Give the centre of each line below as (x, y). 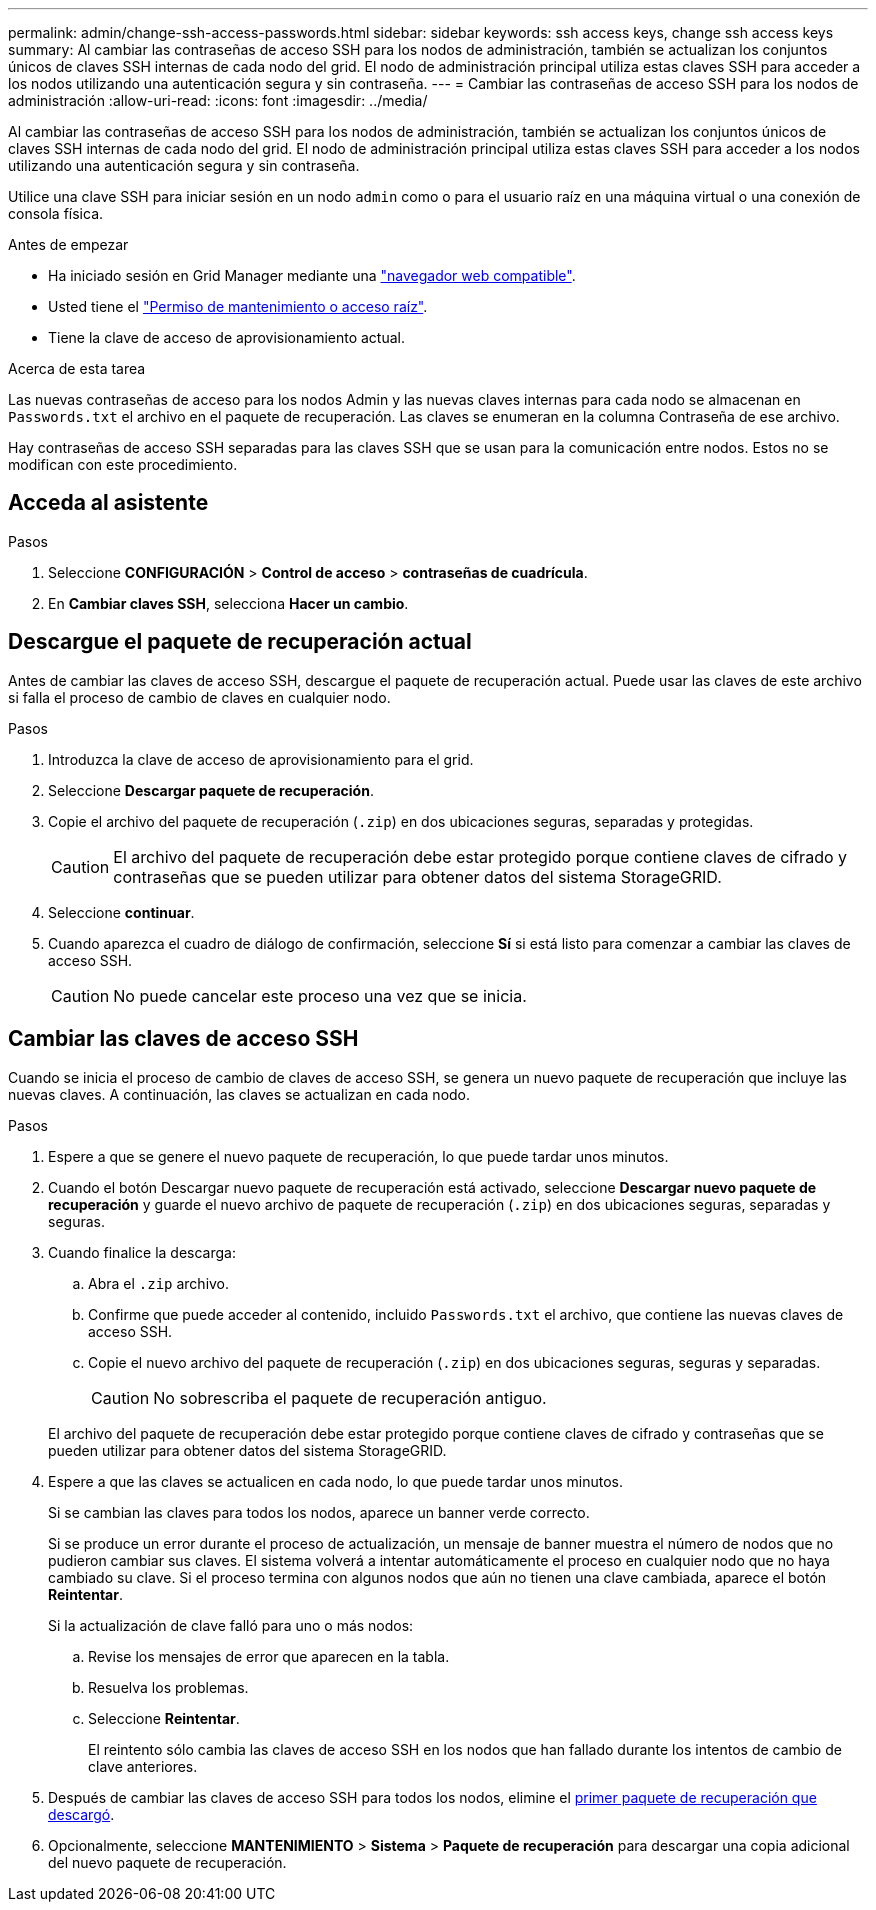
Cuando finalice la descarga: (142, 1252)
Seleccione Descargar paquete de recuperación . (211, 790)
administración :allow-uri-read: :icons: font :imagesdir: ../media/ (218, 100)
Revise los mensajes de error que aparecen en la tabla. (269, 1656)
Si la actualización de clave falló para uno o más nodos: (231, 1625)
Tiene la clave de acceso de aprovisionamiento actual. (226, 337)
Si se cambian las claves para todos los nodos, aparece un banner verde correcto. (319, 1512)
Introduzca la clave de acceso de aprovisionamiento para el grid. (261, 759)
